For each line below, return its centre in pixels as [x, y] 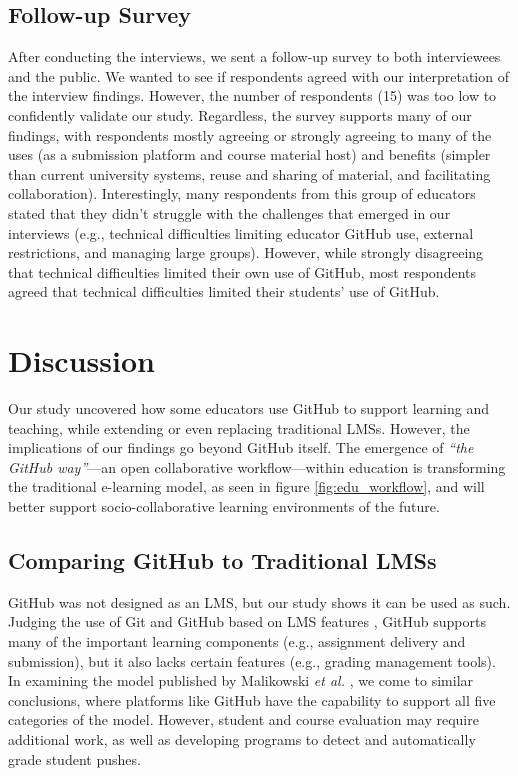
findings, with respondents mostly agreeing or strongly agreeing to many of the [250, 134]
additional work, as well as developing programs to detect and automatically [242, 738]
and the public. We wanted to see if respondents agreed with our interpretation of [258, 75]
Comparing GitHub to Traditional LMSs [222, 560]
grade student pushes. [74, 758]
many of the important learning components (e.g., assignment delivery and [237, 641]
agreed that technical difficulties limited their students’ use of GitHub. [224, 291]
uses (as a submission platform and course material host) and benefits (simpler [249, 154]
